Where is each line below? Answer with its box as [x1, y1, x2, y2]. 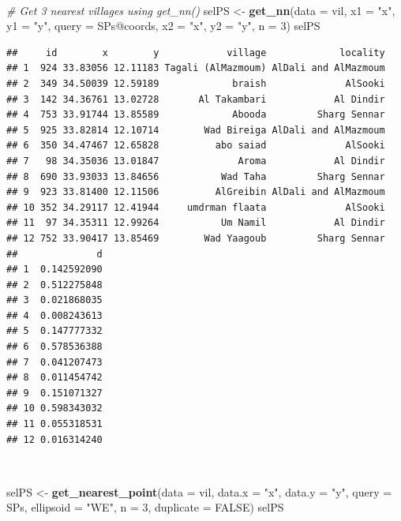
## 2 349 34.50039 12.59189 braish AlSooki [6, 77, 385, 89]
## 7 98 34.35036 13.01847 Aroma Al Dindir [6, 155, 385, 167]
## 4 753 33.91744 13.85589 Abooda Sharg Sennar [6, 109, 385, 121]
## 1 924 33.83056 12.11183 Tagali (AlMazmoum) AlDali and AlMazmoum [6, 62, 385, 74]
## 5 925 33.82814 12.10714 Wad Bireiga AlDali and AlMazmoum [6, 124, 385, 136]
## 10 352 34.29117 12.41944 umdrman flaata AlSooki [6, 201, 385, 213]
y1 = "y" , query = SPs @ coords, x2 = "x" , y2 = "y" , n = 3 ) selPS [6, 17, 320, 34]
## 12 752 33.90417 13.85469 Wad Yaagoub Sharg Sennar [6, 232, 385, 244]
